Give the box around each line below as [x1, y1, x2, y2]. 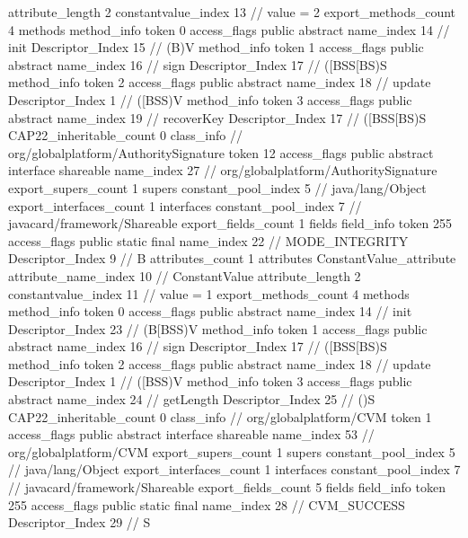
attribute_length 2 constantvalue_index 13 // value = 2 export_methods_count [8, 3, 456, 21]
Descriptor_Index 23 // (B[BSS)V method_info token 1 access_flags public [8, 319, 428, 338]
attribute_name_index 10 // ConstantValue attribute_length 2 [8, 266, 361, 285]
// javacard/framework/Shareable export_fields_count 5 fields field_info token [8, 478, 446, 497]
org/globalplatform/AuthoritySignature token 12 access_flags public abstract [8, 143, 434, 162]
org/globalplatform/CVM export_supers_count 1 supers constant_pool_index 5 [8, 442, 455, 461]
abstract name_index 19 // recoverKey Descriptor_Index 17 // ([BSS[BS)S [8, 108, 427, 127]
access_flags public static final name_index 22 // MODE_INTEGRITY [8, 231, 409, 250]
